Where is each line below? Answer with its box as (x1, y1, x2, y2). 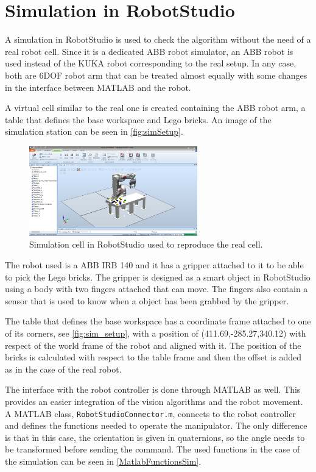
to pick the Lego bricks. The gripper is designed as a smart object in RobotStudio (5, 270, 311, 283)
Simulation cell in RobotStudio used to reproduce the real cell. (29, 238, 263, 251)
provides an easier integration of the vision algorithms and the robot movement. (5, 395, 303, 407)
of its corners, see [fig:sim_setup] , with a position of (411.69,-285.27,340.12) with (5, 326, 306, 339)
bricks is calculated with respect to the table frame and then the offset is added (5, 351, 301, 363)
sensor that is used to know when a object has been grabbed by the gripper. (5, 294, 289, 307)
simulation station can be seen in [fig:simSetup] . (5, 125, 183, 138)
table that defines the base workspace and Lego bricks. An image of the (5, 113, 272, 126)
